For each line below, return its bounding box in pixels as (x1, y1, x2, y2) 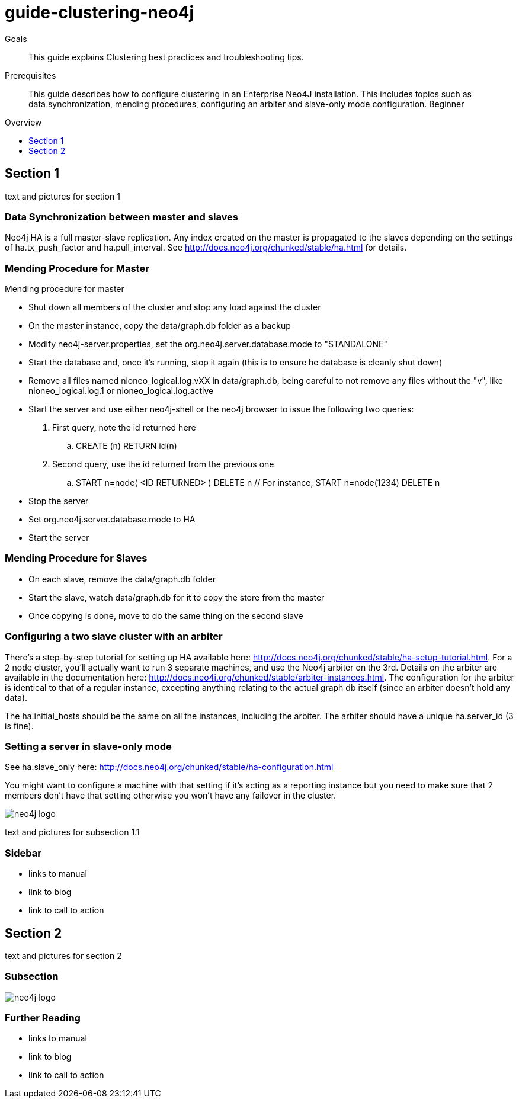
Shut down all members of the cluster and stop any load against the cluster (28, 302, 321, 313)
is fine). (5, 720, 34, 731)
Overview (5, 117, 42, 127)
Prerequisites (5, 70, 56, 81)
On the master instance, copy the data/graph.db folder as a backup (28, 320, 291, 331)
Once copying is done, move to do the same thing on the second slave (28, 610, 303, 621)
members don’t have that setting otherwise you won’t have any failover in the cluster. (5, 790, 337, 801)
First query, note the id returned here (52, 422, 196, 433)
